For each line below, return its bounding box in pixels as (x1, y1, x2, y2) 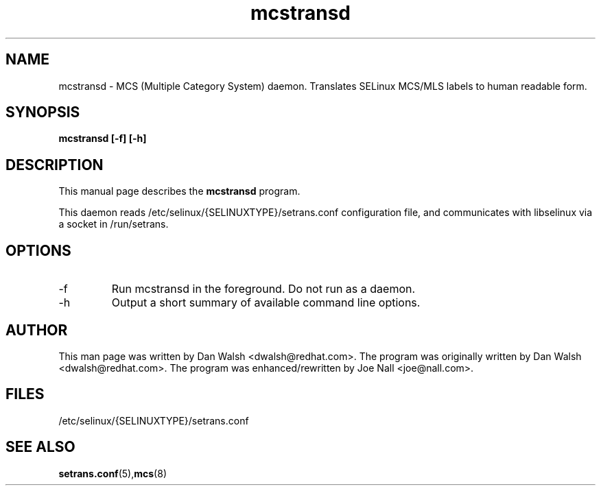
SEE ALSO (5, 438, 75, 456)
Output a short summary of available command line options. (111, 296, 421, 310)
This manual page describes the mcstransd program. (58, 185, 300, 197)
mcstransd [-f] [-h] (58, 132, 147, 145)
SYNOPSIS (5, 104, 80, 121)
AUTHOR (5, 321, 68, 339)
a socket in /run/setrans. (58, 218, 169, 230)
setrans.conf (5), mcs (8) (58, 467, 167, 479)
